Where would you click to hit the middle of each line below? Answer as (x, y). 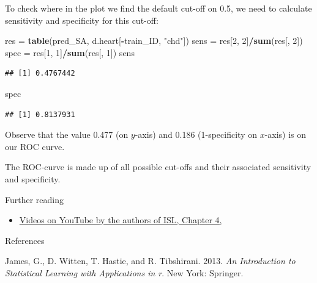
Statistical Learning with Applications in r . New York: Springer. (124, 272)
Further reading (35, 199)
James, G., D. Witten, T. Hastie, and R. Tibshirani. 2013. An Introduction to (150, 261)
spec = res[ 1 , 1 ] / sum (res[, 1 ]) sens (70, 52)
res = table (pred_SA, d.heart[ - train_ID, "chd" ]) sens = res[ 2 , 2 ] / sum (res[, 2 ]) (154, 41)
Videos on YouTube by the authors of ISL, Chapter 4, (121, 220)
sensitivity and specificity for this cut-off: (82, 20)
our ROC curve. (35, 146)
